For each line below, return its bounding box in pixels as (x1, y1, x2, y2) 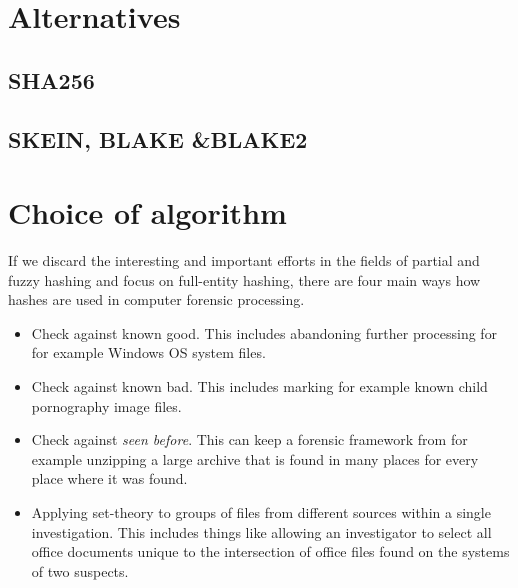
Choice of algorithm (8, 192, 287, 233)
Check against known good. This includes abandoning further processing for (31, 322, 498, 343)
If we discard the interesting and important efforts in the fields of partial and (8, 250, 480, 271)
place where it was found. (31, 468, 188, 489)
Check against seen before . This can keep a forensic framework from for (31, 429, 468, 450)
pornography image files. (31, 395, 182, 416)
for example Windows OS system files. (31, 342, 266, 363)
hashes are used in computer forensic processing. (8, 289, 305, 310)
